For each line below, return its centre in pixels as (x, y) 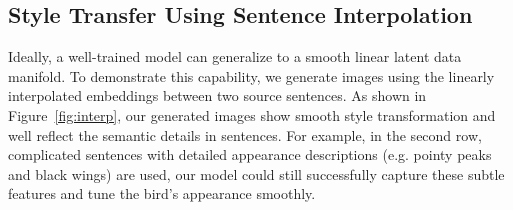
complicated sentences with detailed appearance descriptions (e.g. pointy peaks (250, 154)
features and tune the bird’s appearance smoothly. (162, 193)
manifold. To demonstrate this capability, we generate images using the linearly (251, 75)
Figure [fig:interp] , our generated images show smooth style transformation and (252, 114)
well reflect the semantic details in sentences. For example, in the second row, (245, 134)
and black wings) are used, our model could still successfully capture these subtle (256, 173)
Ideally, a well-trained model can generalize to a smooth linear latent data (235, 56)
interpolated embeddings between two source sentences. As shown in (217, 95)
